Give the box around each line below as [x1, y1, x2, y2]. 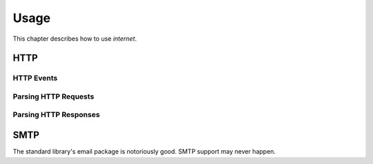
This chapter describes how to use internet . [12, 34, 137, 43]
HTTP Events [12, 73, 58, 83]
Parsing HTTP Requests [12, 92, 95, 101]
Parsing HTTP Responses [12, 110, 100, 120]
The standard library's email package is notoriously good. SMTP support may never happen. [12, 147, 276, 156]
